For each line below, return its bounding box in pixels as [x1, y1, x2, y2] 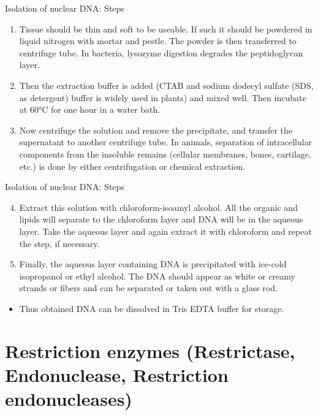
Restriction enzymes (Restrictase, [5, 338, 295, 363]
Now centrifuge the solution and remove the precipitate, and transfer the [19, 123, 293, 136]
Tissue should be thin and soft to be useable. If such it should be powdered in [19, 22, 312, 35]
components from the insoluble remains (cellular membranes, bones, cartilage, [19, 147, 311, 160]
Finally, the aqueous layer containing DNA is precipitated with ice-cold [19, 257, 287, 270]
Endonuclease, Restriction [5, 362, 229, 387]
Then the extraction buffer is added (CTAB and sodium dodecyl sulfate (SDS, [19, 78, 314, 91]
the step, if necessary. [19, 237, 100, 249]
